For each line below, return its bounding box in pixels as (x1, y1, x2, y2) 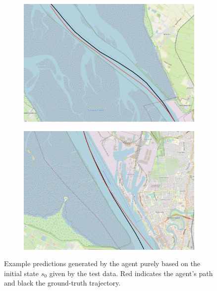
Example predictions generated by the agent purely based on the (4, 258, 200, 269)
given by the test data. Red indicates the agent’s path (49, 268, 213, 278)
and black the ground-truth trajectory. (4, 278, 121, 288)
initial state (4, 268, 39, 278)
